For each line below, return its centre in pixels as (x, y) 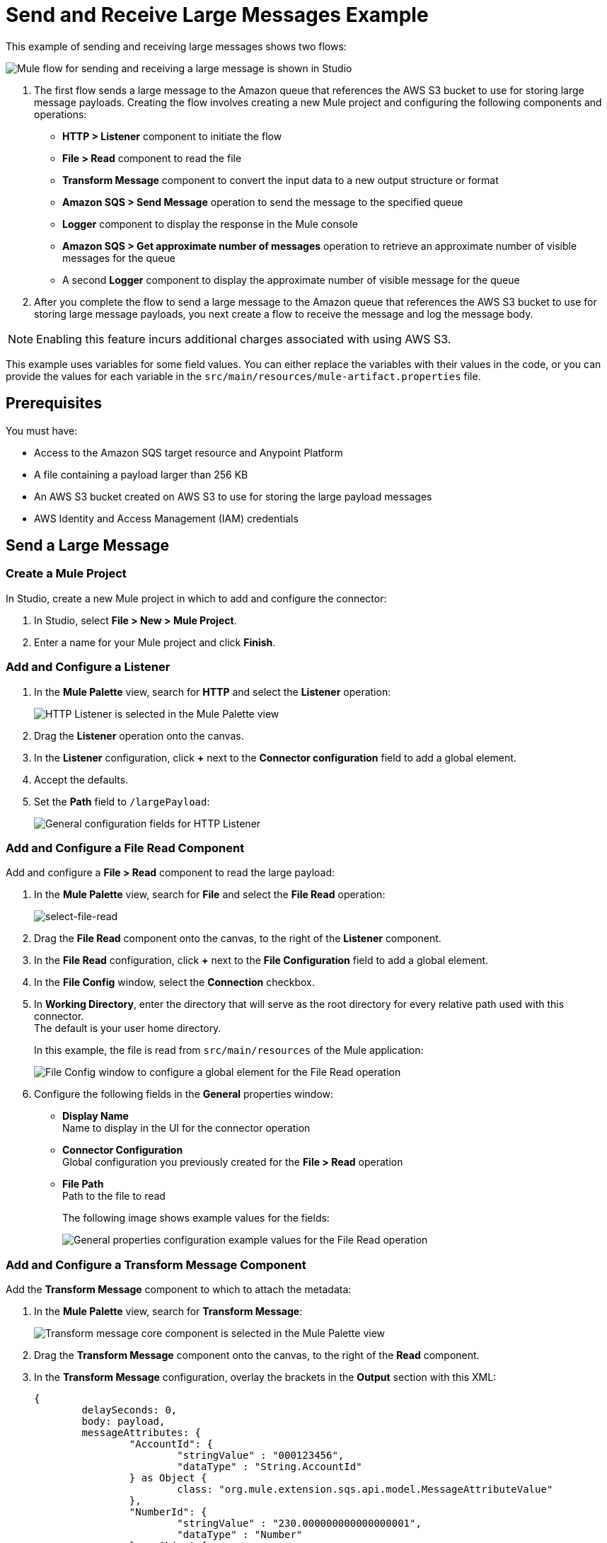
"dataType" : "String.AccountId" (270, 1467)
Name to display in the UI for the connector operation (186, 1128)
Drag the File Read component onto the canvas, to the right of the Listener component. (238, 939)
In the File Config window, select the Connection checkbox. (174, 982)
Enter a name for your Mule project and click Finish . (155, 642)
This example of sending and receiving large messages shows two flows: (176, 46)
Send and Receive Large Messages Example (217, 15)
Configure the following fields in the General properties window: (184, 1094)
